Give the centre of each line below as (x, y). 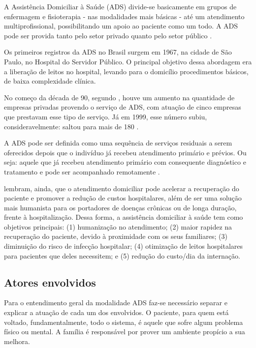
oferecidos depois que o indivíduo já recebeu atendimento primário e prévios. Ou (125, 152)
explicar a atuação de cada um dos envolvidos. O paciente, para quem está (116, 312)
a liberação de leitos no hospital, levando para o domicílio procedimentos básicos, (126, 71)
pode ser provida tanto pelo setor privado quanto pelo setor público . (108, 35)
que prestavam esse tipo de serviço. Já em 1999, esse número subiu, (106, 116)
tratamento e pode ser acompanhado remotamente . (82, 171)
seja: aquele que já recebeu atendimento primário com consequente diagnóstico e (125, 162)
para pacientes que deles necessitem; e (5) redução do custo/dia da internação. (122, 255)
